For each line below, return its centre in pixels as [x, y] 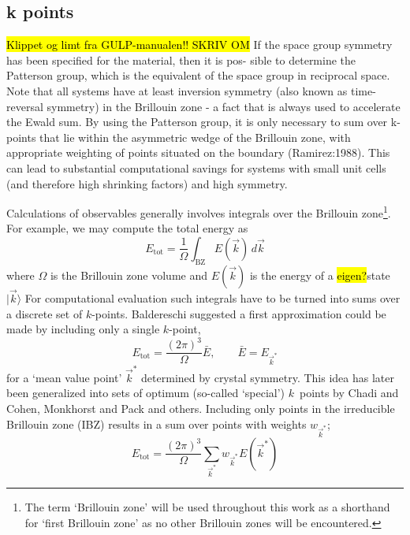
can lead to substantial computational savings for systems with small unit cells [196, 167]
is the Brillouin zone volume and [129, 275]
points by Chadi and [349, 393]
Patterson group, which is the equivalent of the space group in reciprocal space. [198, 75]
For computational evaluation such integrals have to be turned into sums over [212, 298]
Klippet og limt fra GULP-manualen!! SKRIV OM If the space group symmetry [199, 45]
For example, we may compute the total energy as [127, 228]
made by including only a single [83, 329]
